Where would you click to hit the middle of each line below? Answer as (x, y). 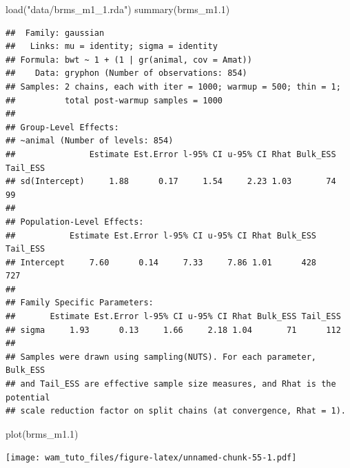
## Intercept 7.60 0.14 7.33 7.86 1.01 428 (161, 262)
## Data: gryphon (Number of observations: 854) (126, 73)
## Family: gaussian (55, 33)
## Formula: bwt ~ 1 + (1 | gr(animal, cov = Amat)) (129, 60)
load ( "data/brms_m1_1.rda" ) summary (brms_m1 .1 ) (118, 9)
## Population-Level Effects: (75, 222)
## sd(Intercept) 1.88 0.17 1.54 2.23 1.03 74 (171, 182)
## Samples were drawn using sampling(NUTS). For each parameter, (161, 357)
